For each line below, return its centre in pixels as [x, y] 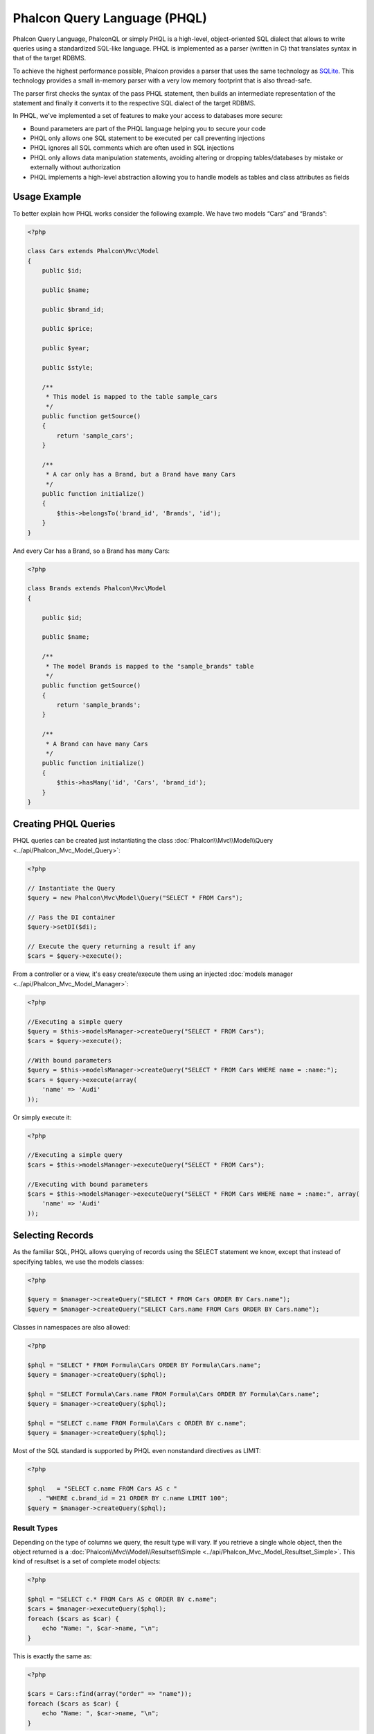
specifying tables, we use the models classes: [79, 1262]
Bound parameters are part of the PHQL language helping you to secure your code [148, 128]
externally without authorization [75, 167]
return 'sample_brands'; [99, 705]
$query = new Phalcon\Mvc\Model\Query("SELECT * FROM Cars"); [135, 898]
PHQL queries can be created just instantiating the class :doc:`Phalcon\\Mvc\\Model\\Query [143, 841]
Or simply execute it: [42, 1117]
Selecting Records [53, 1236]
